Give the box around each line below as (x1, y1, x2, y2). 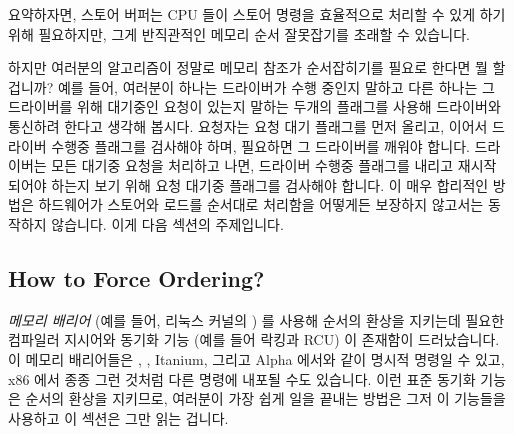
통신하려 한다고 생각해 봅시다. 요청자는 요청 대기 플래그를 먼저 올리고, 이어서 (8, 115, 488, 136)
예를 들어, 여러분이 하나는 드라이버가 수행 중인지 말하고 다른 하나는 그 (57, 76, 495, 97)
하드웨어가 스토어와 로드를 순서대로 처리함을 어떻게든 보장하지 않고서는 (38, 194, 484, 215)
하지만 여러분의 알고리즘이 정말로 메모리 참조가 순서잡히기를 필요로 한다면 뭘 (8, 57, 488, 78)
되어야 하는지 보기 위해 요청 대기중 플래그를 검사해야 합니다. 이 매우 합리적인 (8, 174, 489, 195)
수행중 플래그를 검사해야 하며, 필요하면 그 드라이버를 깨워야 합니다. (51, 135, 470, 156)
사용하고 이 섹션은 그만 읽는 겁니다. (8, 407, 229, 428)
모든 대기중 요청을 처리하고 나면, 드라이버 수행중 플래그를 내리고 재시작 (51, 155, 497, 176)
